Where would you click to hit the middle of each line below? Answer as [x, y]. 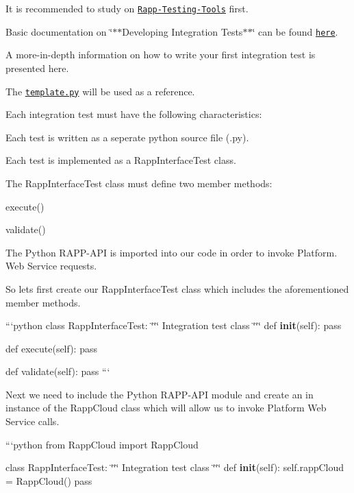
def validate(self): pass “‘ [58, 371]
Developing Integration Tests [182, 31]
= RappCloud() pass [49, 480]
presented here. [37, 68]
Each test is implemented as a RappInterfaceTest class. [121, 160]
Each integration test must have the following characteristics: [134, 114]
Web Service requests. [51, 266]
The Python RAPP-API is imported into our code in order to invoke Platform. [172, 252]
